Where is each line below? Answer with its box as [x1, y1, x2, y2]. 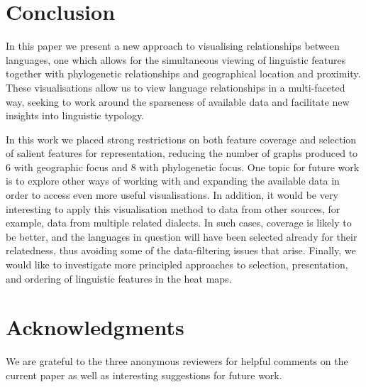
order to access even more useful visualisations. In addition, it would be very [6, 187, 338, 202]
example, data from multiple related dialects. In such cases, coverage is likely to [6, 215, 352, 230]
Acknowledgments [6, 312, 184, 342]
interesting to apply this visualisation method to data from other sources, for [6, 201, 340, 216]
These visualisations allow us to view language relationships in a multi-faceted [6, 80, 345, 94]
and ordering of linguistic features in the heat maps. [6, 271, 232, 285]
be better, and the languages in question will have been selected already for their [6, 229, 357, 244]
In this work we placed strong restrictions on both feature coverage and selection [6, 131, 357, 146]
